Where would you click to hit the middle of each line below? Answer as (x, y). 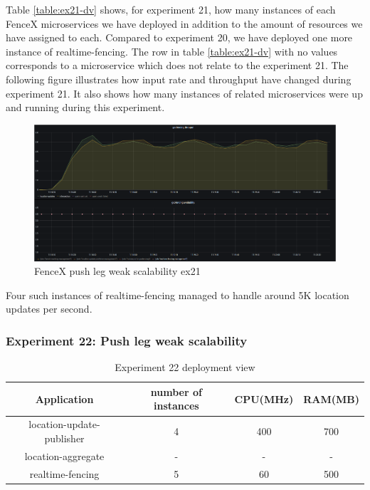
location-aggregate (64, 455)
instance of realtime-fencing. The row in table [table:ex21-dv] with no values (172, 51)
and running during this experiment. (85, 107)
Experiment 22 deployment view (185, 367)
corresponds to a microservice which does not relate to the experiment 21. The (177, 65)
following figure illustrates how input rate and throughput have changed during (179, 79)
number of (176, 391)
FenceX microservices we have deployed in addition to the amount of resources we (184, 23)
